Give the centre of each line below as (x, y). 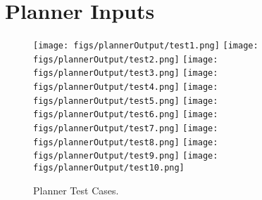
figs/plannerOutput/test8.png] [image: (126, 142)
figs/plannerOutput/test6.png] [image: (126, 115)
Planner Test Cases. (76, 190)
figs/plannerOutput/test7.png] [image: (126, 129)
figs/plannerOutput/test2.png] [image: (126, 59)
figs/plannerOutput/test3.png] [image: (126, 73)
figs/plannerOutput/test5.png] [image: (126, 101)
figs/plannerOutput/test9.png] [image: (126, 156)
